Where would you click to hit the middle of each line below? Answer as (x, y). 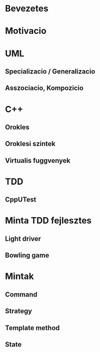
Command (21, 294)
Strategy (19, 311)
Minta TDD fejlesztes (48, 221)
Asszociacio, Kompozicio (44, 88)
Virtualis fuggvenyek (38, 161)
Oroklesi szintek (30, 144)
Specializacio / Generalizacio (50, 71)
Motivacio (26, 31)
